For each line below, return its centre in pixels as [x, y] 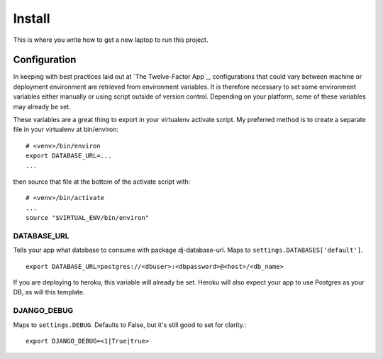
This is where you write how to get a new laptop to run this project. [111, 40]
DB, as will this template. [49, 292]
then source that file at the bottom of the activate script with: [102, 182]
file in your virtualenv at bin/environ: [66, 129]
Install [32, 18]
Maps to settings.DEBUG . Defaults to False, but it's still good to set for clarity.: [130, 325]
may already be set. [42, 106]
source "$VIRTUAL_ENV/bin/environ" [88, 218]
